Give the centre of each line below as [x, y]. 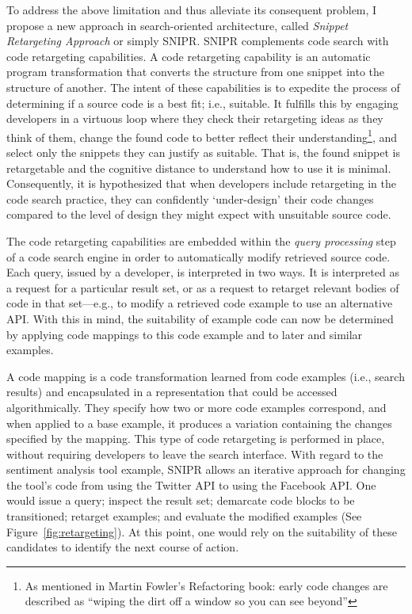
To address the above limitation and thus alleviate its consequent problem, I [192, 10]
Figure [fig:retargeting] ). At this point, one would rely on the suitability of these [202, 531]
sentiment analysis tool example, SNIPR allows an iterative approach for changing [206, 469]
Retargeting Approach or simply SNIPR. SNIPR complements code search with [198, 41]
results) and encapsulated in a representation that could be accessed [172, 392]
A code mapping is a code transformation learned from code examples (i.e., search [206, 376]
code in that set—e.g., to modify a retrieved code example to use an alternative [200, 303]
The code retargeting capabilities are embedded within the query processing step [201, 240]
